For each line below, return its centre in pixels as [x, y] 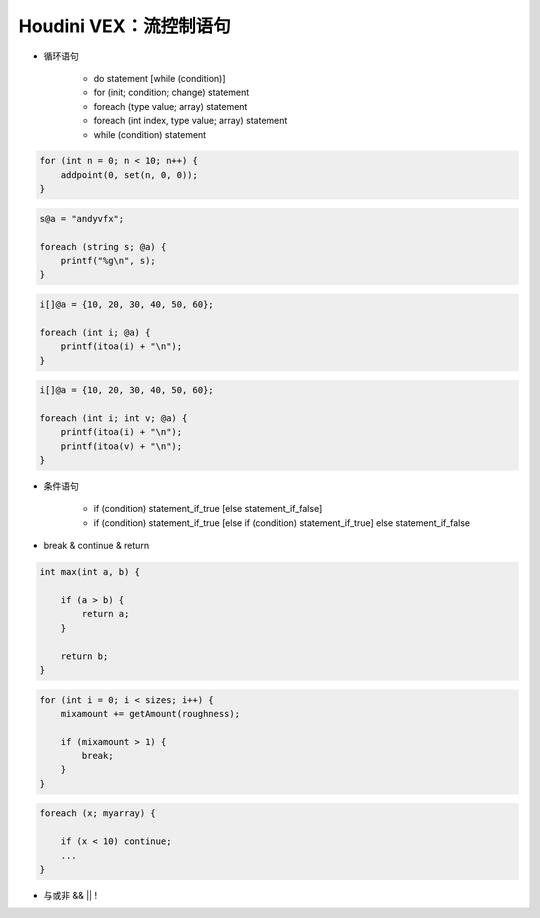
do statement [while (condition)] [159, 78]
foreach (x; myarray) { [98, 813]
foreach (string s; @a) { [103, 246]
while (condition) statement [150, 134]
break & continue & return [96, 546]
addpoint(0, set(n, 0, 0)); [129, 174]
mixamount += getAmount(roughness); [150, 713]
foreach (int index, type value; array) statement [190, 121]
